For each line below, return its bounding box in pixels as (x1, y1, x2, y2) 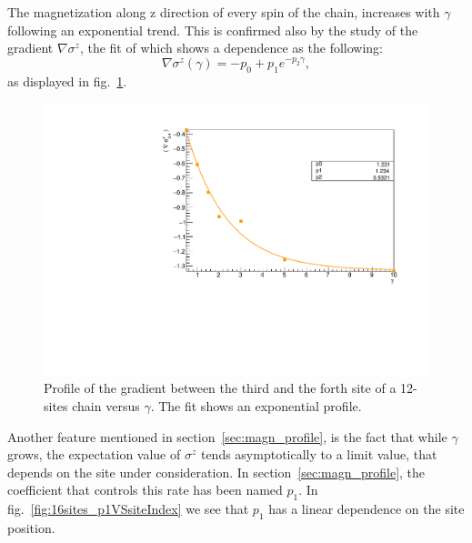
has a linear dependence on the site (268, 499, 465, 518)
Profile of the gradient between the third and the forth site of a (44, 378, 397, 397)
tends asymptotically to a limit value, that (200, 445, 437, 464)
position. (7, 518, 55, 537)
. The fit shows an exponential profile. (150, 397, 362, 416)
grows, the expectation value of (7, 445, 181, 464)
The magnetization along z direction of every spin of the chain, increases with (7, 3, 440, 21)
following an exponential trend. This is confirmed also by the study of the (7, 20, 418, 39)
